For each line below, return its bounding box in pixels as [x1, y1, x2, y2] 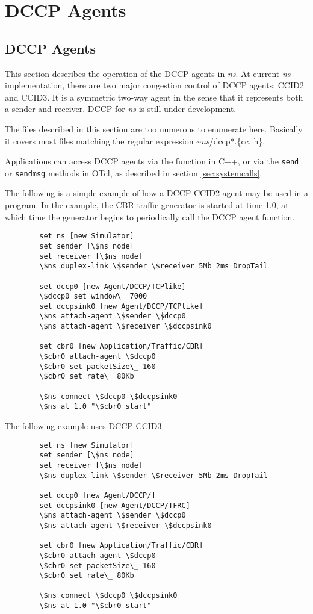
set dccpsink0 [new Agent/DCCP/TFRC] [39, 501, 190, 510]
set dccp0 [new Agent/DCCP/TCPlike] [39, 282, 186, 291]
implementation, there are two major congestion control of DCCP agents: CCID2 [5, 79, 304, 91]
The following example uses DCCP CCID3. [5, 420, 164, 432]
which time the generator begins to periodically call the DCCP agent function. [5, 210, 295, 223]
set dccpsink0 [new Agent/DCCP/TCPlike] [39, 302, 203, 311]
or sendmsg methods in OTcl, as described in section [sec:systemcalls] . [5, 166, 262, 179]
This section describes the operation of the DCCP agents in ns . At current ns [5, 67, 291, 79]
